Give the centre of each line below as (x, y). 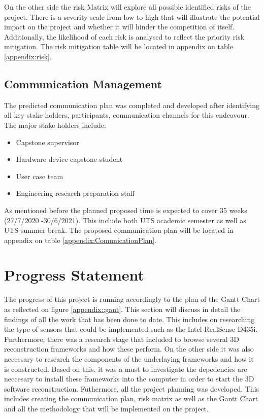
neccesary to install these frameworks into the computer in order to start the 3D (129, 379)
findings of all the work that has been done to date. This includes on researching (129, 319)
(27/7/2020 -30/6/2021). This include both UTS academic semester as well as (125, 220)
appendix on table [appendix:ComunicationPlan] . (80, 240)
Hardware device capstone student (69, 159)
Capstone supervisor (47, 142)
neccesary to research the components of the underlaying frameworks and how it (129, 358)
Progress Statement (74, 275)
